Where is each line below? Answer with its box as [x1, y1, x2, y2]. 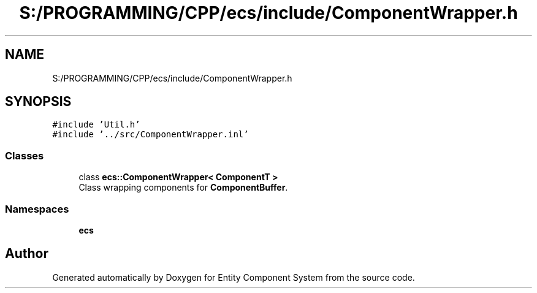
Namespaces [5, 202, 69, 215]
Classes [5, 149, 44, 162]
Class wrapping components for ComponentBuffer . [78, 182, 288, 193]
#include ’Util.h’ [52, 120, 140, 130]
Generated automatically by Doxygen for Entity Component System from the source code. [52, 272, 415, 283]
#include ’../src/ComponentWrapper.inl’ [52, 129, 249, 140]
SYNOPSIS [5, 94, 72, 110]
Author [5, 246, 48, 262]
